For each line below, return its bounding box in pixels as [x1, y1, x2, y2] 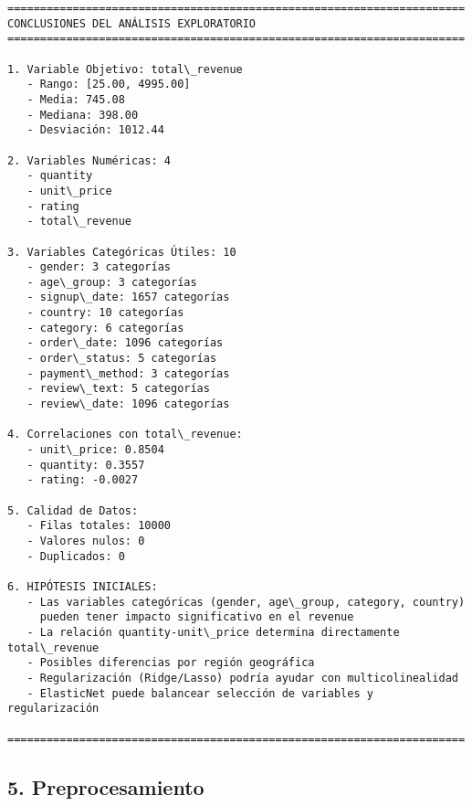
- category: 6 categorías [26, 321, 184, 334]
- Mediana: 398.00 [26, 108, 139, 122]
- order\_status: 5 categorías [26, 352, 217, 366]
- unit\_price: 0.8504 [26, 443, 164, 457]
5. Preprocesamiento [7, 772, 205, 801]
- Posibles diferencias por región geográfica [26, 656, 315, 670]
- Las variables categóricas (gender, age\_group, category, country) [26, 595, 466, 609]
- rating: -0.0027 [26, 473, 139, 487]
